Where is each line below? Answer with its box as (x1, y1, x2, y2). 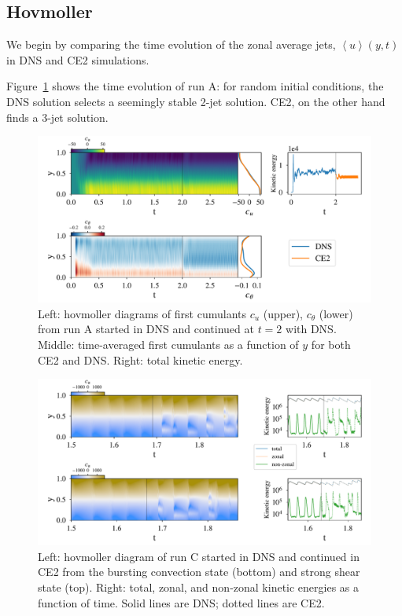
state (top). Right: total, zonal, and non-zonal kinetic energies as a (38, 578, 360, 595)
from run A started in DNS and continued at (38, 321, 254, 337)
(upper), (263, 305, 304, 321)
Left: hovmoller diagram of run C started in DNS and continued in (38, 548, 360, 564)
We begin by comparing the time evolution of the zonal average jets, (6, 36, 336, 53)
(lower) (319, 305, 353, 321)
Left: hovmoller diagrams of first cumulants (38, 305, 246, 321)
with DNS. (286, 321, 337, 337)
